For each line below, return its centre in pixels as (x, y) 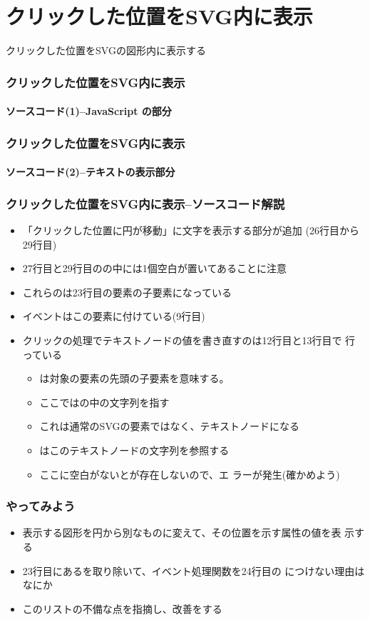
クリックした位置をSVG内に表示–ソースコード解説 (145, 203)
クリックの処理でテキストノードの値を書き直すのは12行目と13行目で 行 (189, 340)
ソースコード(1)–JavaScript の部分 (89, 111)
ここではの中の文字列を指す (104, 402)
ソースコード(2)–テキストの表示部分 (91, 172)
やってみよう (41, 506)
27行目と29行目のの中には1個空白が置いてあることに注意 (154, 268)
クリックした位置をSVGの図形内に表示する (106, 50)
